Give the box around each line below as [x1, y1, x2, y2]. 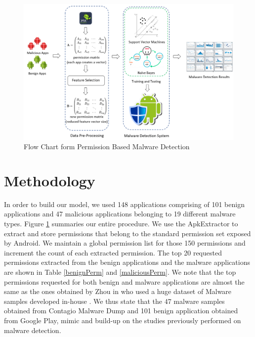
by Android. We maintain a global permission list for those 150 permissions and [4, 238, 246, 248]
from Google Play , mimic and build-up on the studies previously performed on [4, 315, 241, 325]
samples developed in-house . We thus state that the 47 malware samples [4, 295, 225, 306]
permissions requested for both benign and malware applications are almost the [4, 276, 245, 287]
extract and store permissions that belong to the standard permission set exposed [4, 228, 251, 238]
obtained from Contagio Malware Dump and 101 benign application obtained [4, 305, 238, 316]
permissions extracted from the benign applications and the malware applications [4, 257, 250, 267]
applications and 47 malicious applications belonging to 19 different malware [4, 209, 236, 219]
